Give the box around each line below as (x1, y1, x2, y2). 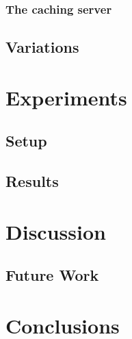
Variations (5, 36, 79, 58)
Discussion (5, 217, 106, 245)
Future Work (5, 264, 99, 286)
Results (5, 171, 59, 192)
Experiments (5, 83, 127, 111)
